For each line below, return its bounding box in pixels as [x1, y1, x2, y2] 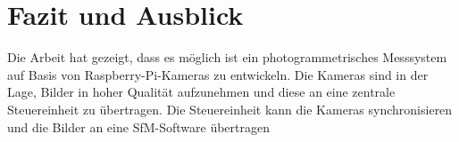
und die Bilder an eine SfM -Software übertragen [7, 117, 271, 136]
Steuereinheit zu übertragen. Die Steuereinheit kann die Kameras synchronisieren [7, 99, 453, 118]
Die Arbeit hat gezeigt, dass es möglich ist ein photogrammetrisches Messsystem [7, 48, 447, 67]
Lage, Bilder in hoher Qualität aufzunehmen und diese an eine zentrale [7, 83, 396, 101]
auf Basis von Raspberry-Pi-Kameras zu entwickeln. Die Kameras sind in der [7, 65, 429, 83]
